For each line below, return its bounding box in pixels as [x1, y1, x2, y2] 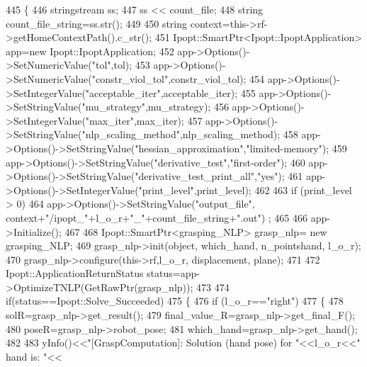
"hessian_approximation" [135, 140, 244, 155]
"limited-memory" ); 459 [246, 140, 347, 155]
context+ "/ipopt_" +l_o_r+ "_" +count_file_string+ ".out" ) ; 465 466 [6, 210, 308, 225]
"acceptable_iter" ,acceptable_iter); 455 [85, 85, 256, 100]
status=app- [147, 266, 200, 281]
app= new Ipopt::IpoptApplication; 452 [6, 43, 174, 58]
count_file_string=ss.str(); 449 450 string [6, 16, 188, 30]
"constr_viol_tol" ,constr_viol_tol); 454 [91, 71, 265, 86]
